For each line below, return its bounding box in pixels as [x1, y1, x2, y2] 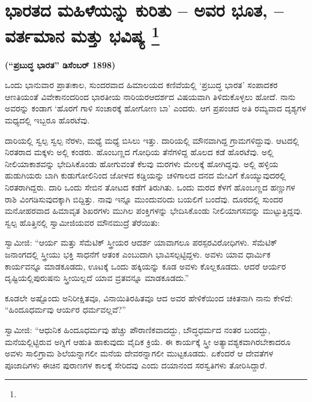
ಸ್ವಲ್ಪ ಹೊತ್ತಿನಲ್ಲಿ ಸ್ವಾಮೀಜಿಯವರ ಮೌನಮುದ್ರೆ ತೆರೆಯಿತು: [5, 216, 160, 228]
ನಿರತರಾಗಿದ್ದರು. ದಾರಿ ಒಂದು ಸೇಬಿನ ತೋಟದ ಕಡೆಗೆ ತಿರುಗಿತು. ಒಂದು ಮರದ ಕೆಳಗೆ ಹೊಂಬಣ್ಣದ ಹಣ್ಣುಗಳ [5, 180, 295, 193]
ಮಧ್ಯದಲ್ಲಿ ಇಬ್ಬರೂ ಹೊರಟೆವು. [5, 114, 90, 126]
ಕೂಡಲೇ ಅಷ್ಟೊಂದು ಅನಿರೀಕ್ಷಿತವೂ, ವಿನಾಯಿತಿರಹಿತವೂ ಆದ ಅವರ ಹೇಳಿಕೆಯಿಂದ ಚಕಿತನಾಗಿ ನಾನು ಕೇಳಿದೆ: [5, 291, 293, 304]
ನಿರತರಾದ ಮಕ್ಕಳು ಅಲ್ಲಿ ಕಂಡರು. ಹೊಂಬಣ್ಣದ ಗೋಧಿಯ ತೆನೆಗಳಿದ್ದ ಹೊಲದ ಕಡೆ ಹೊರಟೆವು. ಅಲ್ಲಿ [5, 146, 274, 158]
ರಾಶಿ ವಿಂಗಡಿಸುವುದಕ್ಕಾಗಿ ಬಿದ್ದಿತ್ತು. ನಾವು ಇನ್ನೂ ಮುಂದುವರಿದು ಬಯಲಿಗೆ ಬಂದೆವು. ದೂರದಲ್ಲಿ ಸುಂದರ [5, 192, 283, 205]
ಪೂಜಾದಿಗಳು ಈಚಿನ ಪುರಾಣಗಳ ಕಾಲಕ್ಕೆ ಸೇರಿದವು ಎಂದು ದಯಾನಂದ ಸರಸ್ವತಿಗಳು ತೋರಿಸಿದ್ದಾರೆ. [5, 358, 267, 371]
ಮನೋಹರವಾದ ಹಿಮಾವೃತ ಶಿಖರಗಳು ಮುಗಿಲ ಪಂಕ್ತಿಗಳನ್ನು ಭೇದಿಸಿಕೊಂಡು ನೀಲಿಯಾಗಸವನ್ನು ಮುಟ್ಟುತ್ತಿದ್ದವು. [5, 204, 303, 217]
